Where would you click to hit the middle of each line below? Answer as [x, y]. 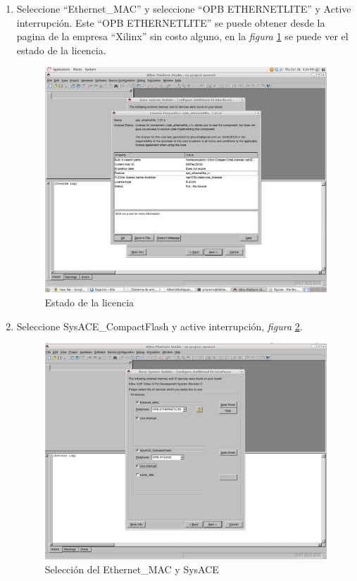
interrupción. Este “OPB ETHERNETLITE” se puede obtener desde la [171, 22]
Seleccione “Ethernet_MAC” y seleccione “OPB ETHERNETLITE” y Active [184, 8]
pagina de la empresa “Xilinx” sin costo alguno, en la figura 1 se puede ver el [182, 36]
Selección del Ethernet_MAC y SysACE [132, 569]
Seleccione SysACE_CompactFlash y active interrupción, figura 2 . [159, 326]
